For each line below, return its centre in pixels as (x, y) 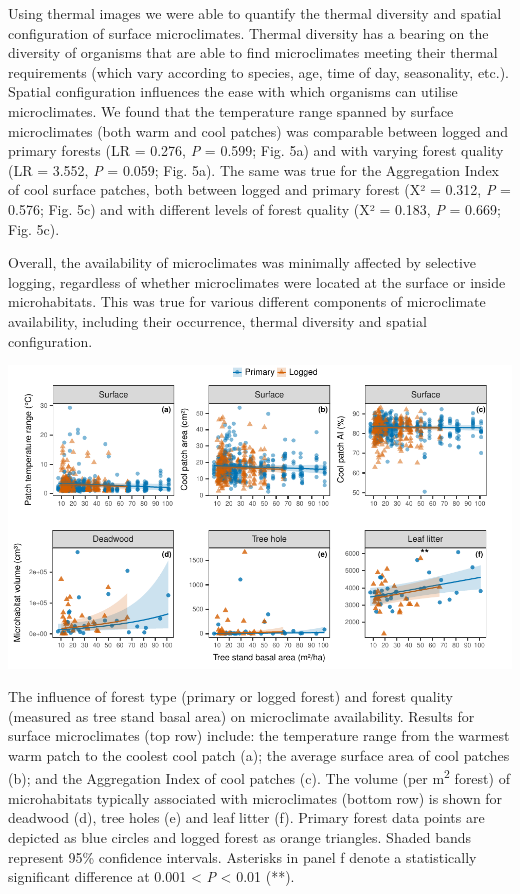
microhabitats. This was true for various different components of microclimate (247, 301)
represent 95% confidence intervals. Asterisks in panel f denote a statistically (242, 856)
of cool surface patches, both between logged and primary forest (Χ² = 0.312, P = (259, 189)
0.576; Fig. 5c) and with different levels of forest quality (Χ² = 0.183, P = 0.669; (254, 208)
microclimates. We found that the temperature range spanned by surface (231, 110)
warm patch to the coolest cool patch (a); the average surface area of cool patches (259, 754)
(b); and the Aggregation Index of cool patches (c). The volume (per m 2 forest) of (259, 777)
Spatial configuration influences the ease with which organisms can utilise (233, 91)
